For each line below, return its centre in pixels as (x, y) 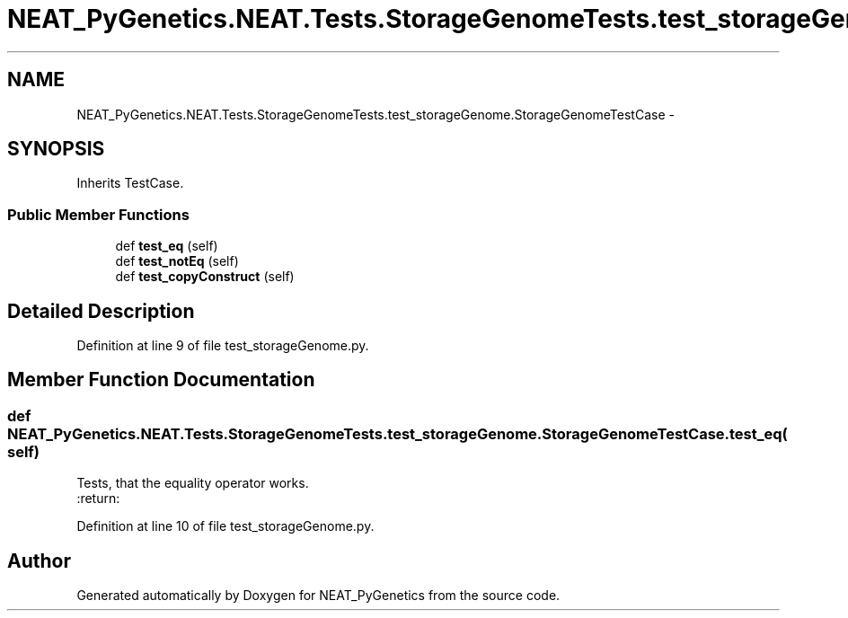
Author (39, 561)
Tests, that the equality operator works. (193, 483)
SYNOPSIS (56, 149)
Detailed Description (101, 311)
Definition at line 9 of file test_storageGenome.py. (223, 346)
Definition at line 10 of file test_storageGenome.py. (225, 526)
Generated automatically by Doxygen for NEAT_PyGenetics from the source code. (318, 596)
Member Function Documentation (161, 380)
